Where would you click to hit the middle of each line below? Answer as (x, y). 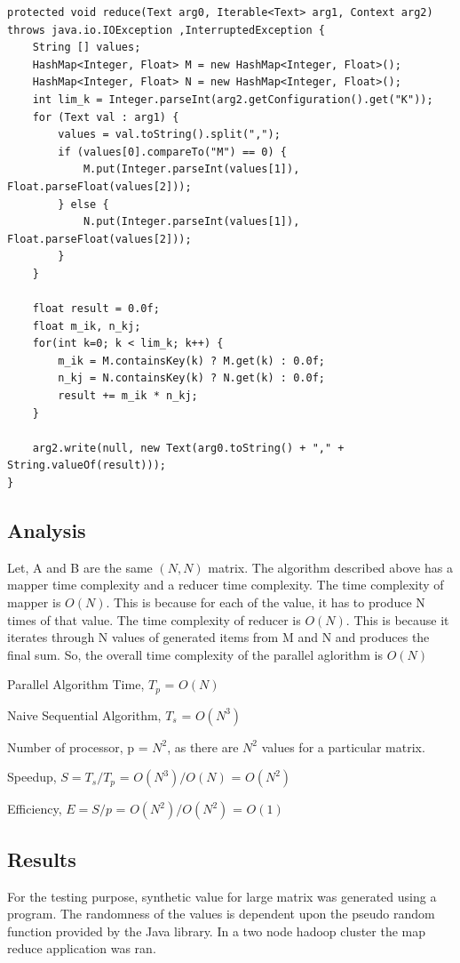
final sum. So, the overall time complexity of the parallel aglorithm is (195, 654)
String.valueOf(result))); (87, 465)
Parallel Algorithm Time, (76, 684)
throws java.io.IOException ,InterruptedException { (166, 30)
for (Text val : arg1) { (106, 117)
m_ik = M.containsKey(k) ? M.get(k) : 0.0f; (191, 361)
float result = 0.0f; (96, 309)
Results (42, 859)
